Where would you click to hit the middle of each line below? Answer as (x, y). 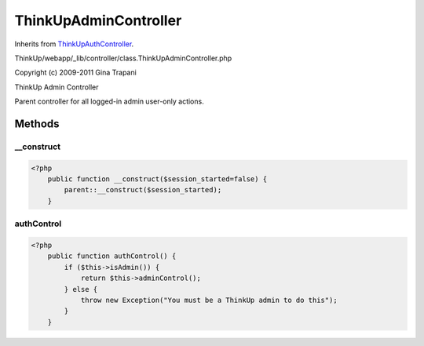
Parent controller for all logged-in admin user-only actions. (109, 101)
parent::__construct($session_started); (143, 190)
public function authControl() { (112, 256)
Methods (37, 124)
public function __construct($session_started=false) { (157, 179)
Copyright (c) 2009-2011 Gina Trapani (75, 73)
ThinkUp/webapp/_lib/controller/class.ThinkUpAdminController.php (123, 58)
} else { (81, 289)
